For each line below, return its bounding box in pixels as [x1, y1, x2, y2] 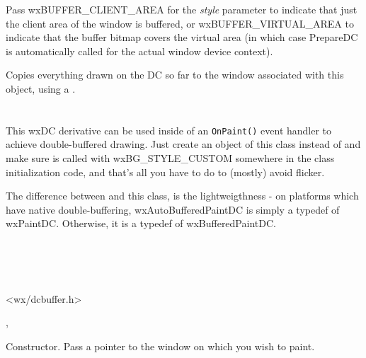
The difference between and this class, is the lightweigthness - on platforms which [6, 188, 359, 203]
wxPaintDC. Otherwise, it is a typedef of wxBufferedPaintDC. [6, 216, 276, 231]
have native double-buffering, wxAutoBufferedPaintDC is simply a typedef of [6, 202, 340, 216]
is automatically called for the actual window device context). [6, 43, 273, 58]
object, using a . [6, 81, 76, 96]
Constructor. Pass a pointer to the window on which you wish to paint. [6, 338, 315, 353]
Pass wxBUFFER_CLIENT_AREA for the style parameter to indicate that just [6, 2, 358, 16]
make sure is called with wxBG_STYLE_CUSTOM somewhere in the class [6, 151, 335, 165]
